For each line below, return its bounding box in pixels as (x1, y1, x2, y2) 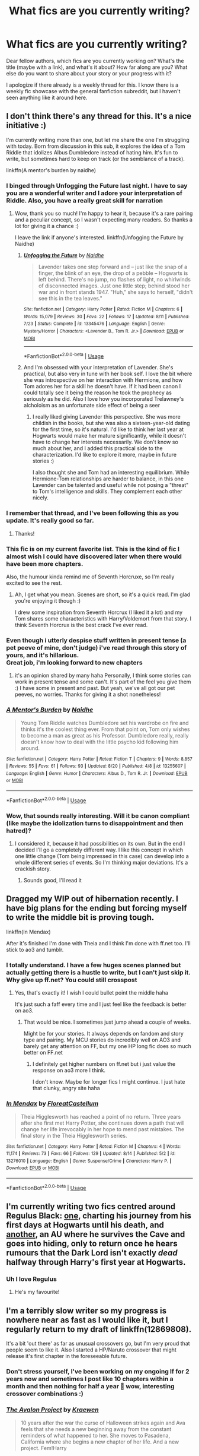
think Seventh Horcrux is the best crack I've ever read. (14, 621, 148, 628)
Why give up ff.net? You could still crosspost (6, 976, 137, 984)
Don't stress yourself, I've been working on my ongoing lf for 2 (6, 1368, 190, 1376)
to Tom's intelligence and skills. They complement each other (32, 488, 182, 495)
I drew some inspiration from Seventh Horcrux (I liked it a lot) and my (14, 609, 183, 616)
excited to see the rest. (6, 579, 62, 586)
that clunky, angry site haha (32, 1085, 101, 1092)
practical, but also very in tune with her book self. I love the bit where (23, 370, 192, 378)
